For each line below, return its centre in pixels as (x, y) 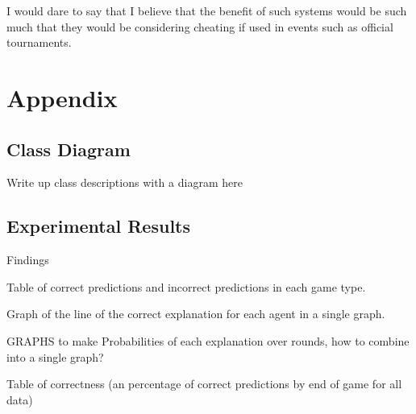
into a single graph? (55, 356)
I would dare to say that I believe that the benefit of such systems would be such (207, 10)
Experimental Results (98, 226)
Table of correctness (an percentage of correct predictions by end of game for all (204, 384)
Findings (28, 260)
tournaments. (39, 42)
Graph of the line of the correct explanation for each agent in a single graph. (196, 314)
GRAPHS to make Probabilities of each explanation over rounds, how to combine (208, 340)
